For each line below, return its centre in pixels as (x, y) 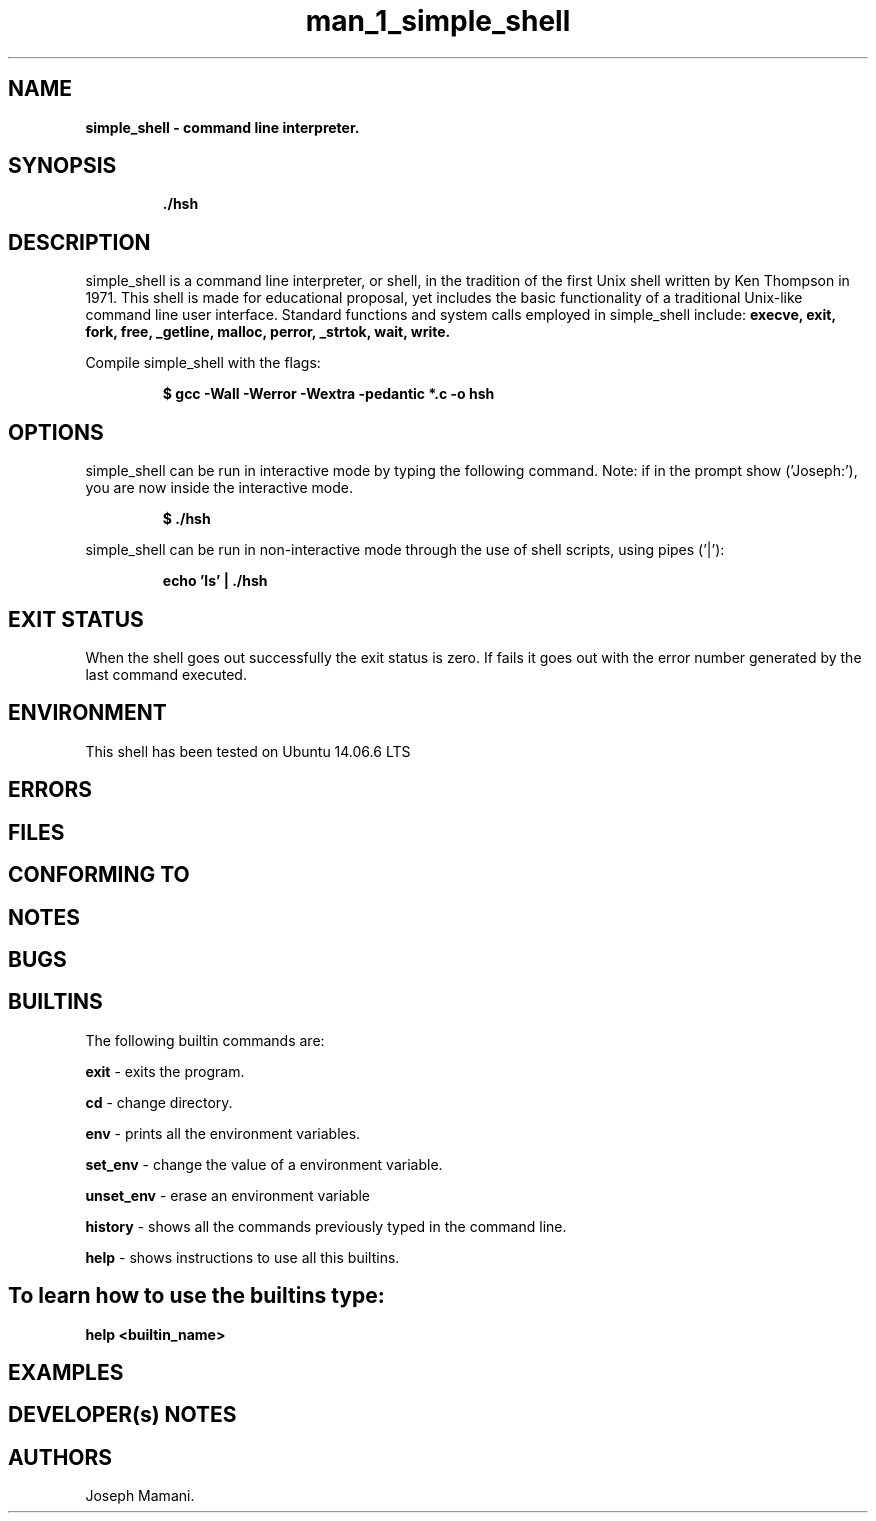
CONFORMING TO (99, 875)
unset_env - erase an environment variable (228, 1195)
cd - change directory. (159, 1102)
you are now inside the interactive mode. (219, 488)
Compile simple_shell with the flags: (203, 363)
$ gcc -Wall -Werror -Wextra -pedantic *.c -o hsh (328, 394)
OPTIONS (56, 432)
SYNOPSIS (62, 166)
